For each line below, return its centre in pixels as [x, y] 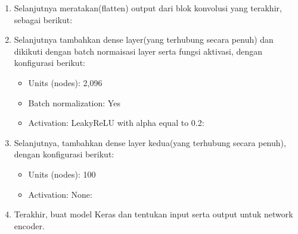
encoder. [29, 225]
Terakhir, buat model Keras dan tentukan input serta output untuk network [153, 214]
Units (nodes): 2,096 [65, 82]
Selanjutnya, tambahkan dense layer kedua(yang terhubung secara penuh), [150, 142]
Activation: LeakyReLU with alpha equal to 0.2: [116, 123]
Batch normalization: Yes [74, 102]
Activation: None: [60, 194]
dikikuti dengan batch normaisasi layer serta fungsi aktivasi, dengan [138, 51]
